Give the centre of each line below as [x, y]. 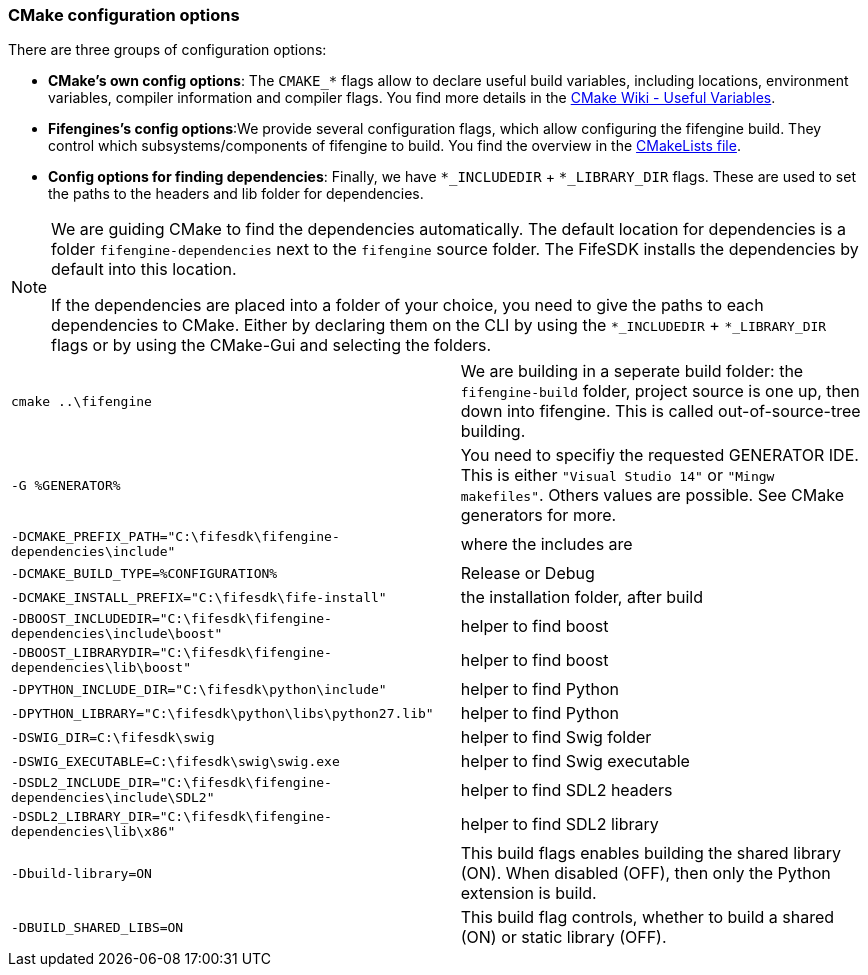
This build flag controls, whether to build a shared [647, 917]
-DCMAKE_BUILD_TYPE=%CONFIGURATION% [144, 573]
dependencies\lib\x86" [93, 832]
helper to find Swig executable [575, 761]
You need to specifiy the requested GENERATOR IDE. [659, 455]
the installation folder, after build [581, 597]
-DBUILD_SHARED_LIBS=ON [97, 927]
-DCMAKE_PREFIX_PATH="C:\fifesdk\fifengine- [175, 537]
